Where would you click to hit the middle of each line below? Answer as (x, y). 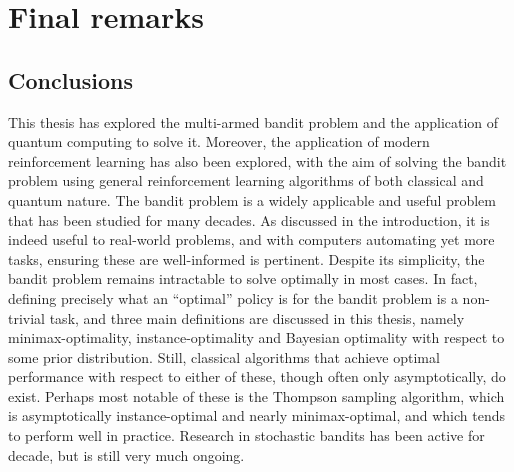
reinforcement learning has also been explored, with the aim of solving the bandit (257, 160)
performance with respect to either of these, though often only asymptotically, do (257, 376)
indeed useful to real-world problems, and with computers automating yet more (251, 239)
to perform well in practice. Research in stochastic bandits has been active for (246, 435)
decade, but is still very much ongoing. (126, 454)
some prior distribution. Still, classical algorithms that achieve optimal (224, 356)
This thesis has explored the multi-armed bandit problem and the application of (253, 121)
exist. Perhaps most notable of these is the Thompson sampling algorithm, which (256, 395)
